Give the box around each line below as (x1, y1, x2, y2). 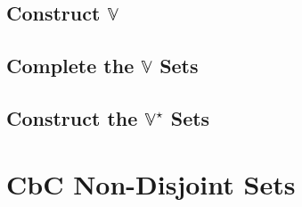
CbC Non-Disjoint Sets (6, 165, 296, 202)
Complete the (6, 52, 135, 79)
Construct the (6, 103, 138, 131)
